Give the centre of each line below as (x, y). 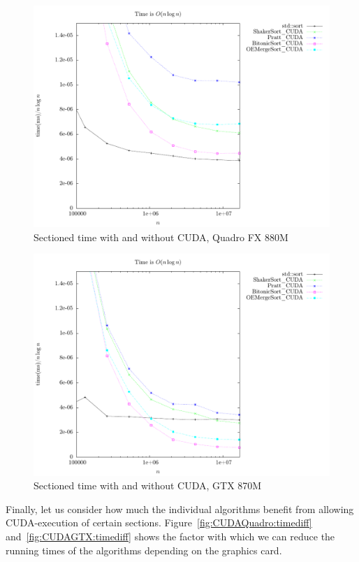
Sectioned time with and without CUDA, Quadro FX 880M (161, 237)
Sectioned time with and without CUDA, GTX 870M (148, 485)
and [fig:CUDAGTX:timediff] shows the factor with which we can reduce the (170, 536)
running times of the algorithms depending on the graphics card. (144, 550)
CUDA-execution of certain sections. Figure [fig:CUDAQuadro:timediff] (159, 523)
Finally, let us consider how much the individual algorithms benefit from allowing (180, 509)
